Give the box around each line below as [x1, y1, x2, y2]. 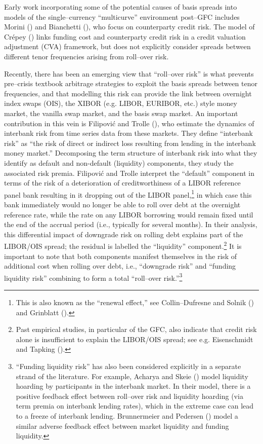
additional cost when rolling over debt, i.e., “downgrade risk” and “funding [4, 261, 236, 271]
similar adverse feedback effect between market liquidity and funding [16, 420, 229, 431]
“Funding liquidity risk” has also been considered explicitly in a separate [16, 360, 241, 371]
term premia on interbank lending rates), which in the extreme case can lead [16, 400, 254, 411]
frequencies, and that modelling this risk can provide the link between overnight [4, 88, 252, 98]
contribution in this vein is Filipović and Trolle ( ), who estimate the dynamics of [4, 118, 254, 128]
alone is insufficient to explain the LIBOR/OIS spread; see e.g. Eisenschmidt [16, 334, 253, 344]
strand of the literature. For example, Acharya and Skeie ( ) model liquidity [16, 371, 248, 381]
